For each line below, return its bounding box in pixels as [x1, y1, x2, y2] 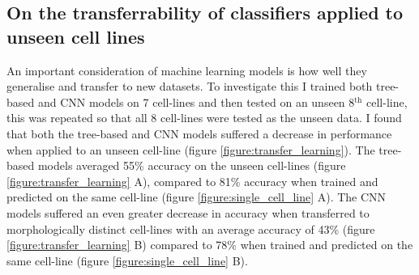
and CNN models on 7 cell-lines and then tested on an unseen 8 [37, 93, 355, 110]
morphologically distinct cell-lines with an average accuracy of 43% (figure [6, 220, 375, 237]
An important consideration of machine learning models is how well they [6, 61, 367, 78]
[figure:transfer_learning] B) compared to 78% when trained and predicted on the [6, 236, 413, 253]
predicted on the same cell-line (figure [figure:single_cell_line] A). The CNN [6, 188, 387, 205]
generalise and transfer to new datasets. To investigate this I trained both [6, 78, 373, 95]
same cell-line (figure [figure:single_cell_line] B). [6, 252, 248, 269]
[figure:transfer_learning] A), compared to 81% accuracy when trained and [6, 172, 378, 189]
